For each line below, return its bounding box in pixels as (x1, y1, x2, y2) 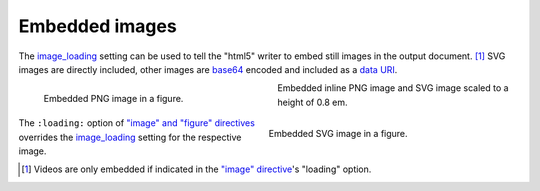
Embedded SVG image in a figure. (268, 128, 409, 140)
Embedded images (18, 15, 177, 37)
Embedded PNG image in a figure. (43, 93, 184, 105)
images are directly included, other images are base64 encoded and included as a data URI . (18, 63, 398, 75)
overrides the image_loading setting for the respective (18, 131, 242, 143)
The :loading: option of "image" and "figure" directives (18, 117, 255, 129)
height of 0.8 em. (277, 96, 348, 108)
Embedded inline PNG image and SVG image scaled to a (277, 82, 509, 94)
